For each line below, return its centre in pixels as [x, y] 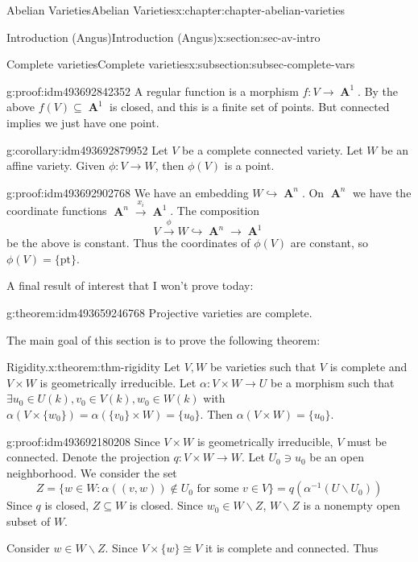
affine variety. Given [56, 165]
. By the [378, 91]
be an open [337, 457]
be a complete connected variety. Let [273, 149]
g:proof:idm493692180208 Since [83, 441]
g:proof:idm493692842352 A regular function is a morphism [153, 91]
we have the [382, 192]
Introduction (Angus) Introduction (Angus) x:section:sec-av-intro [163, 37]
